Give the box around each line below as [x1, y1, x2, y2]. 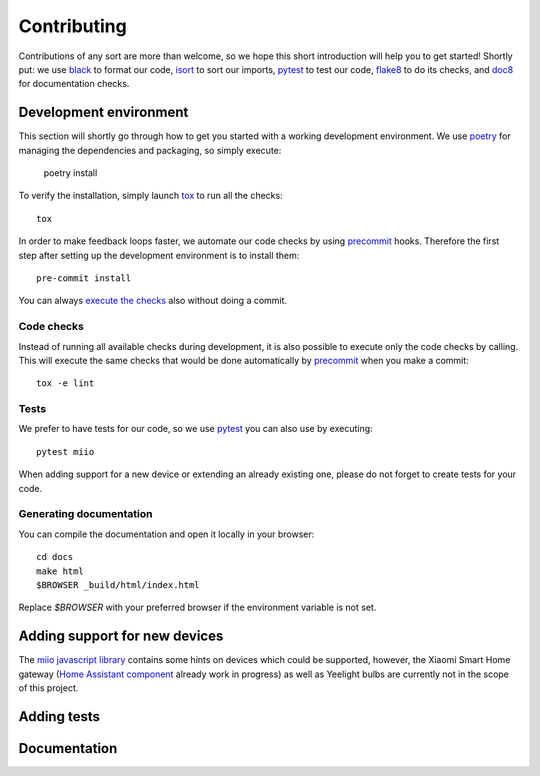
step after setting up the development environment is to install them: [18, 249, 300, 261]
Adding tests [18, 708, 100, 725]
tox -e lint [36, 378, 95, 389]
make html [36, 565, 84, 577]
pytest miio [36, 446, 95, 457]
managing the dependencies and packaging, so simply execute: [18, 144, 282, 156]
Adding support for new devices [18, 628, 224, 645]
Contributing [18, 15, 127, 37]
